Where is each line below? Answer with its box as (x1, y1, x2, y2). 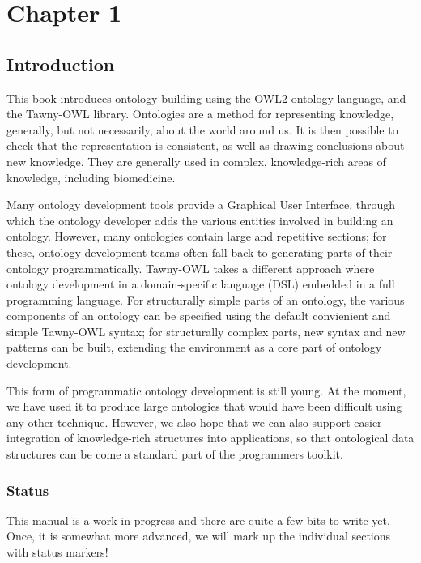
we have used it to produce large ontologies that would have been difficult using (6, 398, 402, 415)
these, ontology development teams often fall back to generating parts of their (6, 243, 393, 260)
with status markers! (6, 544, 108, 561)
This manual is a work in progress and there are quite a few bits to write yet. (6, 511, 390, 528)
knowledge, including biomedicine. (6, 168, 176, 186)
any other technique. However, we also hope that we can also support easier (6, 413, 382, 430)
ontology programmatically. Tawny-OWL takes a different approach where (6, 259, 375, 276)
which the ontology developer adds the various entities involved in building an (6, 211, 393, 228)
